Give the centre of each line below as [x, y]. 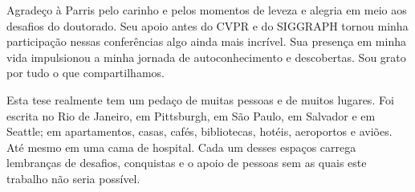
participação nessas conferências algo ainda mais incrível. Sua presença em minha [206, 41]
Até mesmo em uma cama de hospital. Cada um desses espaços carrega [181, 147]
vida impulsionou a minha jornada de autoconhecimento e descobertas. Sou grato [206, 57]
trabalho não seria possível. [73, 178]
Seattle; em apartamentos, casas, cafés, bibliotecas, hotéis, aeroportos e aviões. [199, 131]
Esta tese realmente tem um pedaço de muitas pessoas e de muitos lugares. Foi [200, 99]
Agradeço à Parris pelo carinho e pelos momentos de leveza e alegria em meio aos [207, 10]
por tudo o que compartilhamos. [85, 73]
